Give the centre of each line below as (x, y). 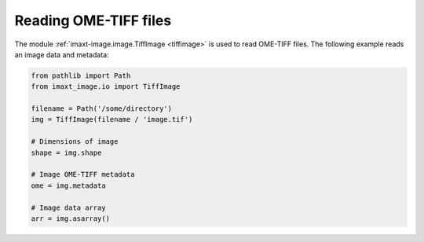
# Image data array (68, 207)
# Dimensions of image (75, 142)
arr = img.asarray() (70, 219)
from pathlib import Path (81, 75)
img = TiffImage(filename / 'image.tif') (112, 119)
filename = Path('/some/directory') (102, 109)
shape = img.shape (66, 152)
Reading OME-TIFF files (93, 20)
